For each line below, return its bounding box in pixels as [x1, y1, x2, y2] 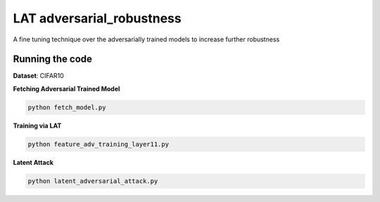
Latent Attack [13, 158, 54, 166]
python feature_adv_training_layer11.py [27, 140, 169, 148]
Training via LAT [13, 121, 62, 130]
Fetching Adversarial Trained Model [13, 84, 120, 93]
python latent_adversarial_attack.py [27, 177, 158, 185]
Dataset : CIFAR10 [13, 72, 65, 80]
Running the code [13, 53, 93, 65]
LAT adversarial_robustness [13, 11, 182, 26]
